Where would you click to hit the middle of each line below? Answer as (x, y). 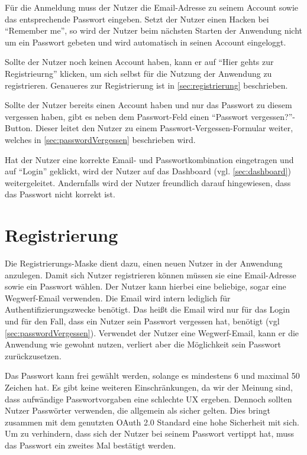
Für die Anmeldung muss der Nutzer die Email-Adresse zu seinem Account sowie (152, 7)
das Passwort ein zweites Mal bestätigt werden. (91, 445)
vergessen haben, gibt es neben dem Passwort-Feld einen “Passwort (127, 116)
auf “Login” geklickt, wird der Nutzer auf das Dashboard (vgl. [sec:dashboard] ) (148, 171)
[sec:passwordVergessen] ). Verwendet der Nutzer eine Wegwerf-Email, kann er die (152, 332)
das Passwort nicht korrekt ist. (60, 194)
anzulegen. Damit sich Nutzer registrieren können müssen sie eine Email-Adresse (151, 274)
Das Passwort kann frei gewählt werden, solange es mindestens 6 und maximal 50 (152, 376)
